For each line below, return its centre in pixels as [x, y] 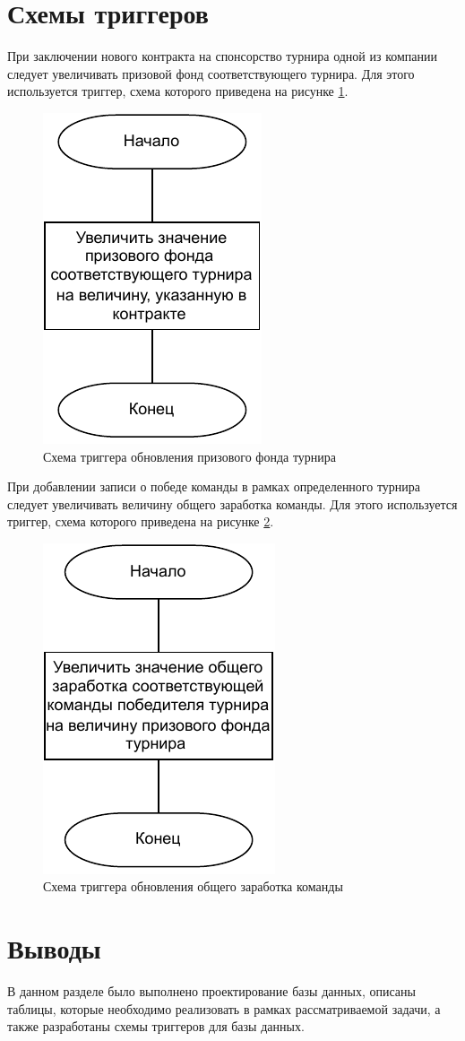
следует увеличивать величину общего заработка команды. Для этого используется [232, 503]
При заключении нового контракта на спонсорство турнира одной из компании [223, 56]
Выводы [54, 948]
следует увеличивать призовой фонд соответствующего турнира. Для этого [211, 73]
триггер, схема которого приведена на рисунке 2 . [141, 521]
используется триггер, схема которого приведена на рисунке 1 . [178, 91]
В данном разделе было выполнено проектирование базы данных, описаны [211, 991]
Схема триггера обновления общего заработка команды [193, 886]
